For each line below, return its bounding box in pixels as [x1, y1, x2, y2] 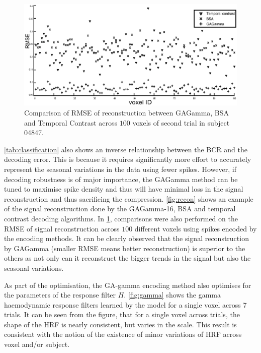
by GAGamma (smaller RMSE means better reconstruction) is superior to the [4, 243, 245, 253]
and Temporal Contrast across [24, 117, 118, 128]
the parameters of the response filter [4, 289, 116, 300]
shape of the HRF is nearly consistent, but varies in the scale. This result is [4, 319, 237, 329]
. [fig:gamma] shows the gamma [124, 289, 221, 300]
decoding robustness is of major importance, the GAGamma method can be [4, 173, 238, 184]
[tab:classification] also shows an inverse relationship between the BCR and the [4, 144, 247, 154]
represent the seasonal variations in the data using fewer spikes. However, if [4, 163, 236, 174]
